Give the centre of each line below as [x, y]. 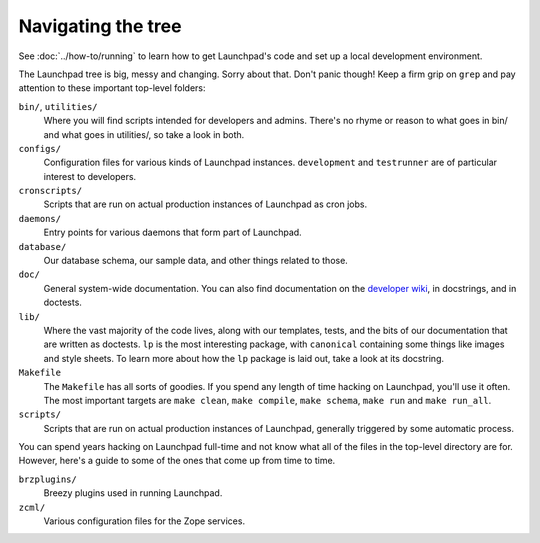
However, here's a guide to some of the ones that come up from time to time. [177, 461]
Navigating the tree [100, 26]
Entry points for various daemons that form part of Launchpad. [172, 232]
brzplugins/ [47, 479]
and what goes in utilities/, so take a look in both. [144, 134]
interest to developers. [90, 176]
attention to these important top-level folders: [112, 88]
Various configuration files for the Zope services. [144, 521]
